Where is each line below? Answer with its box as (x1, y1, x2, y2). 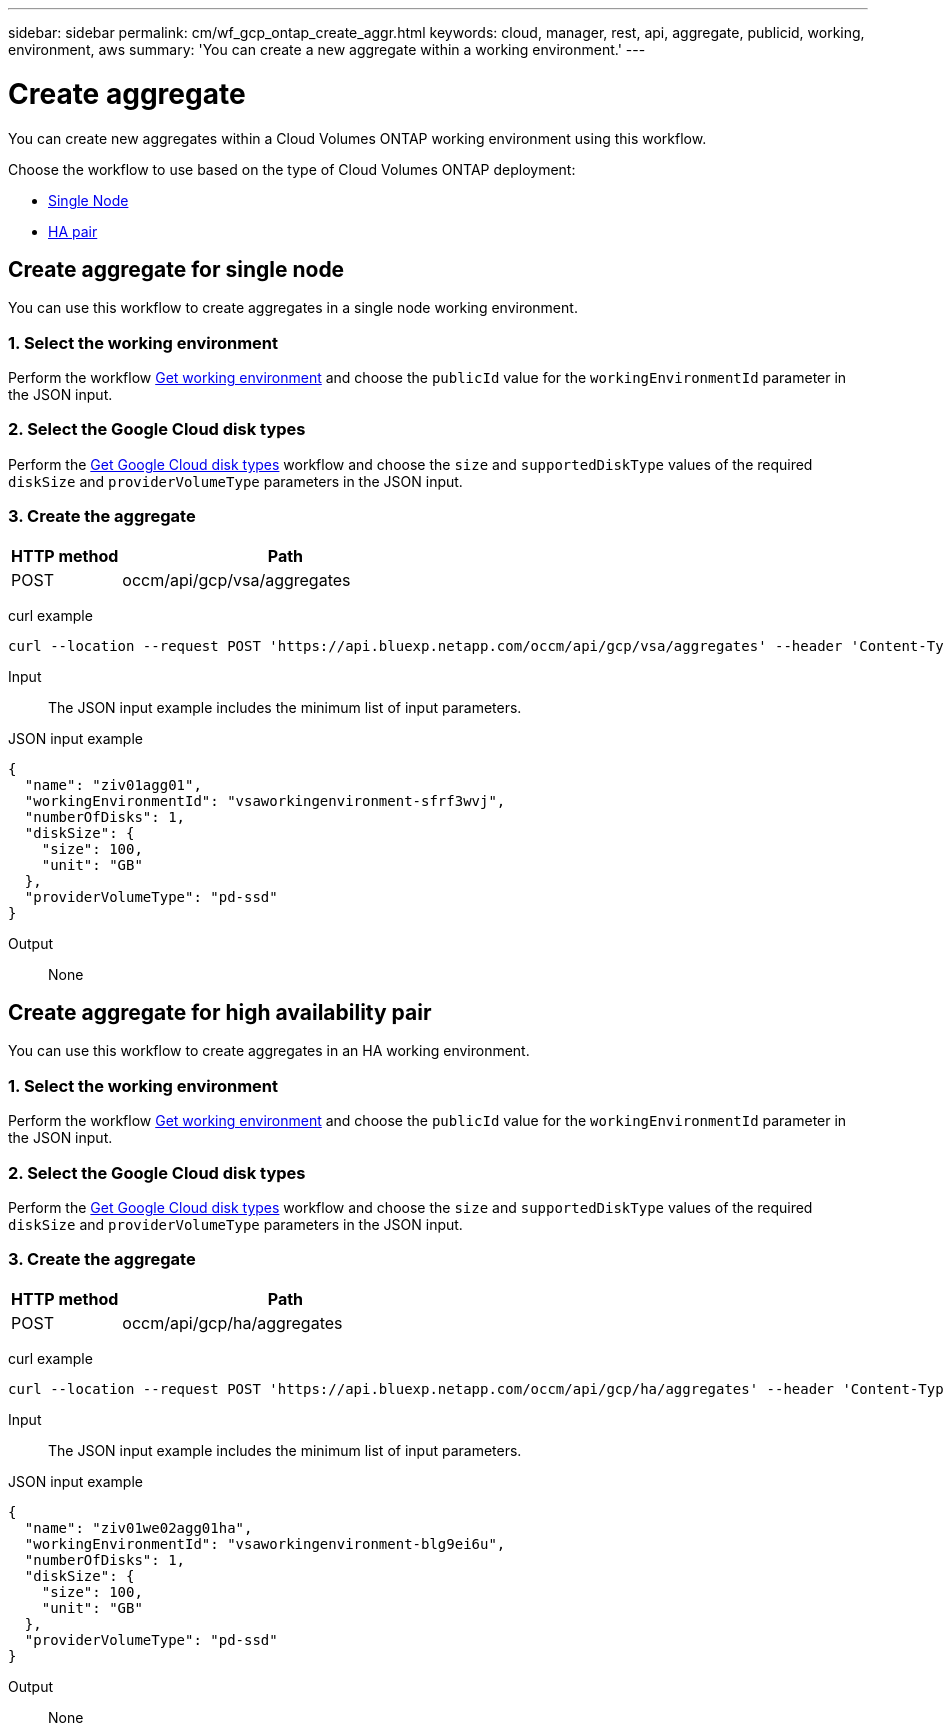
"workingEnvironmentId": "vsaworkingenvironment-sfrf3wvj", (24, 792, 506, 809)
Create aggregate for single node (8, 256, 345, 282)
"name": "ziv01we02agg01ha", (24, 1519, 253, 1536)
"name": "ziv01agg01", (24, 776, 202, 793)
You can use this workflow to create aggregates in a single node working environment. (8, 299, 578, 317)
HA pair (48, 222, 98, 240)
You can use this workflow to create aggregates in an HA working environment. (8, 1042, 530, 1060)
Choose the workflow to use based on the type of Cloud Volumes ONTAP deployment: (8, 160, 576, 178)
